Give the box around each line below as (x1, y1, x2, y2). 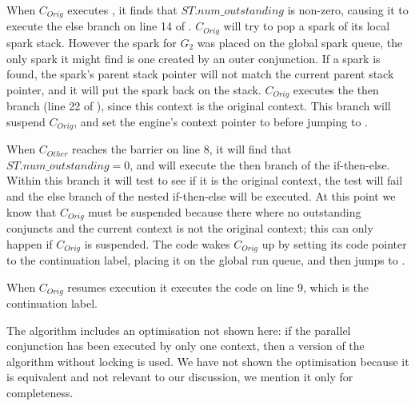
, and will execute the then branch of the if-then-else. (130, 156, 390, 173)
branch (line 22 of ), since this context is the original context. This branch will (6, 98, 391, 114)
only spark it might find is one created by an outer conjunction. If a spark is (6, 50, 381, 66)
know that (6, 203, 57, 220)
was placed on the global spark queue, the (197, 34, 403, 50)
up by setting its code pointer (261, 235, 407, 252)
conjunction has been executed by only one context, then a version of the (6, 337, 365, 354)
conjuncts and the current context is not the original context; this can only (6, 220, 373, 237)
